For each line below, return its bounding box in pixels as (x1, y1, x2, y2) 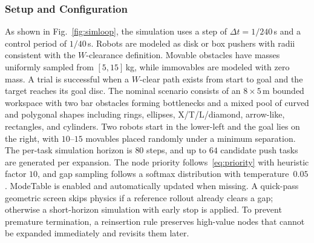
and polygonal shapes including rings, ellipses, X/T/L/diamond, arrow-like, (5, 108, 285, 121)
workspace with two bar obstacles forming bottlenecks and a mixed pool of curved (5, 96, 309, 108)
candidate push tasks (220, 144, 298, 156)
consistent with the (5, 48, 76, 61)
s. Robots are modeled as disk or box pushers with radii (87, 36, 295, 49)
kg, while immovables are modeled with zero (125, 61, 290, 73)
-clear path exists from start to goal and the (139, 72, 303, 85)
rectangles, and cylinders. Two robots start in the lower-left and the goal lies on (5, 119, 300, 132)
